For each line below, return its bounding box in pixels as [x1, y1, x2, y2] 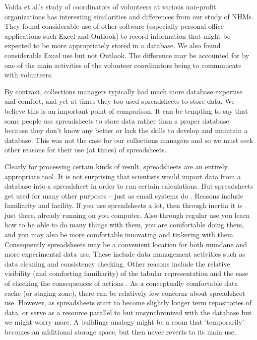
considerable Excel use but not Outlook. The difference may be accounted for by [4, 50, 250, 60]
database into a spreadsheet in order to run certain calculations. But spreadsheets [4, 181, 254, 191]
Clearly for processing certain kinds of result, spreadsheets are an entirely [4, 161, 228, 171]
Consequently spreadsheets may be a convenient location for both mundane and [4, 239, 247, 249]
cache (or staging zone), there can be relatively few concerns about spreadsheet [4, 287, 245, 298]
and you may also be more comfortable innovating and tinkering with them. [4, 229, 235, 240]
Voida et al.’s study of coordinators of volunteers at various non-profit [4, 1, 216, 11]
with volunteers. [4, 69, 53, 80]
